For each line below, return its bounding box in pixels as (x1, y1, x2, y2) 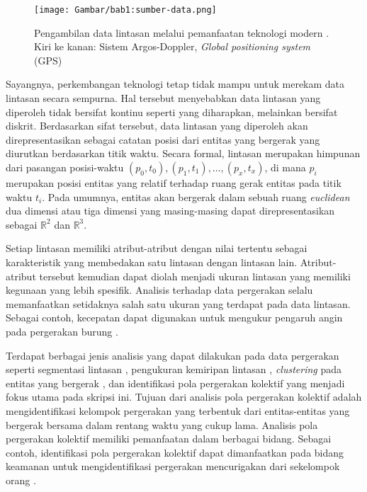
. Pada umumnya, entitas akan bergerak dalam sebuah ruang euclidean (42, 189, 350, 204)
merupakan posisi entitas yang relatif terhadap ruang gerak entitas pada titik (6, 176, 341, 190)
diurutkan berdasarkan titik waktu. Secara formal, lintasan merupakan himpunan (6, 146, 361, 161)
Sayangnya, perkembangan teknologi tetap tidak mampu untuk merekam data (6, 76, 345, 91)
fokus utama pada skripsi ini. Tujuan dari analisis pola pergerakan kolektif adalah (6, 389, 362, 404)
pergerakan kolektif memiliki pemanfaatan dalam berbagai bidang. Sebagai (6, 431, 332, 446)
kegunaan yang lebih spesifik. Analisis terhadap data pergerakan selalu (6, 282, 313, 297)
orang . (6, 472, 36, 487)
